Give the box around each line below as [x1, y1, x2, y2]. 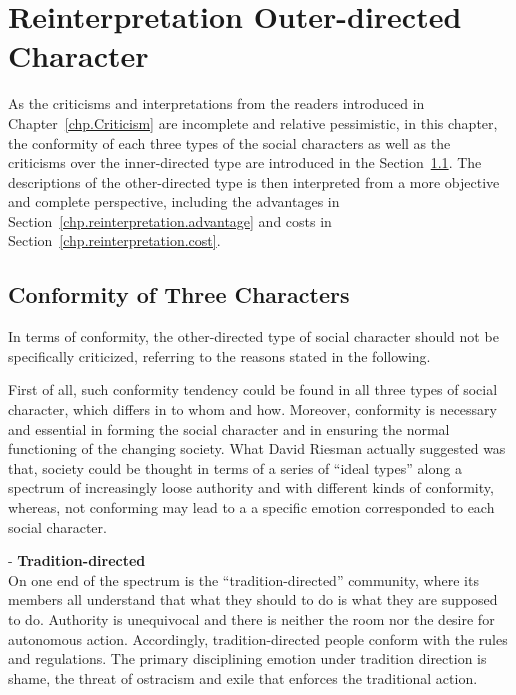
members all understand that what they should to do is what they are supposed [8, 589, 498, 610]
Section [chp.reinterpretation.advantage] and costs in [8, 210, 332, 231]
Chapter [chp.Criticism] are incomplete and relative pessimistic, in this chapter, [8, 112, 498, 133]
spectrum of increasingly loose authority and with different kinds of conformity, [8, 477, 494, 498]
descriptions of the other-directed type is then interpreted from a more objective [8, 171, 500, 192]
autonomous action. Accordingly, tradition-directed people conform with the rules [8, 628, 508, 649]
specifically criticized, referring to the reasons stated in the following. [8, 345, 431, 366]
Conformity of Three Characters [8, 279, 350, 310]
